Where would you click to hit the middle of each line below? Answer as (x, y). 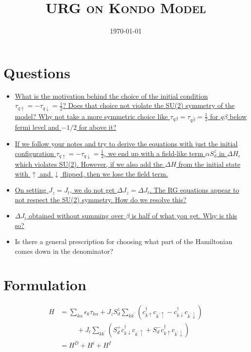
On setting (31, 190)
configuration (34, 153)
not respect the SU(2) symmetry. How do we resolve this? (100, 199)
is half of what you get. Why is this (184, 216)
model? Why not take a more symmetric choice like (91, 116)
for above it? (98, 127)
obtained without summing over (76, 216)
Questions (37, 72)
